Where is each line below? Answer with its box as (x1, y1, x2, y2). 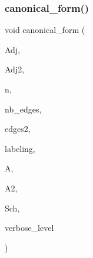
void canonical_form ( (5, 24, 85, 36)
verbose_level (5, 221, 54, 234)
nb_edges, (5, 102, 42, 115)
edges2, (5, 123, 31, 135)
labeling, (5, 142, 35, 154)
